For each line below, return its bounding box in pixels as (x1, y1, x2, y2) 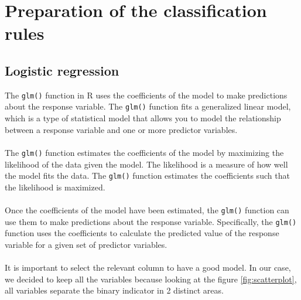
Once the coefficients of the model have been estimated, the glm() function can (5, 203, 289, 216)
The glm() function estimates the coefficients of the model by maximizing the (5, 146, 284, 158)
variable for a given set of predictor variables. (5, 238, 167, 250)
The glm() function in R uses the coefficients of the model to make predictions (5, 88, 288, 101)
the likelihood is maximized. (5, 180, 105, 193)
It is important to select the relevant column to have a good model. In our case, (5, 261, 291, 274)
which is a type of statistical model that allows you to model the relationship (5, 112, 281, 124)
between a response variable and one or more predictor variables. (5, 123, 238, 135)
